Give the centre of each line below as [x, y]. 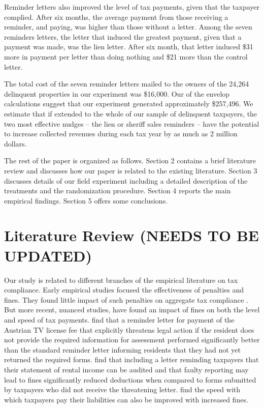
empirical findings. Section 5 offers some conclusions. [86, 200]
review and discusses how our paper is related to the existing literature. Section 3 [131, 170]
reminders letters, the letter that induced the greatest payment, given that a [123, 36]
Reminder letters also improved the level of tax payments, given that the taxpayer [132, 7]
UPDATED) [48, 255]
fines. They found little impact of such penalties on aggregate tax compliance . [126, 299]
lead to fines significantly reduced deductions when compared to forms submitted [130, 379]
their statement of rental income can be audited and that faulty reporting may [126, 369]
